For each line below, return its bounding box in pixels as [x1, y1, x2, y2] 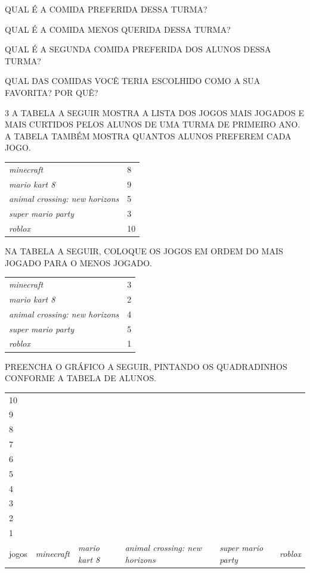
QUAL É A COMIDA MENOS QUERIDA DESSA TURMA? [5, 23, 231, 35]
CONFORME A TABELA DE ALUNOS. [5, 372, 157, 384]
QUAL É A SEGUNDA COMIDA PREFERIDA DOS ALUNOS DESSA [5, 43, 271, 55]
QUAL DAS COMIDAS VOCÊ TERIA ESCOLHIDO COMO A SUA [5, 74, 261, 87]
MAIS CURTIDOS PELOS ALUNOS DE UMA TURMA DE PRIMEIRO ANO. [5, 118, 300, 130]
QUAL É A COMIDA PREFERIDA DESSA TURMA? [5, 3, 207, 15]
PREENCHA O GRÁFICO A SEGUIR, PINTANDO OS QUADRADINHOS [5, 360, 287, 372]
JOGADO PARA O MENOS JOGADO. [5, 256, 152, 269]
